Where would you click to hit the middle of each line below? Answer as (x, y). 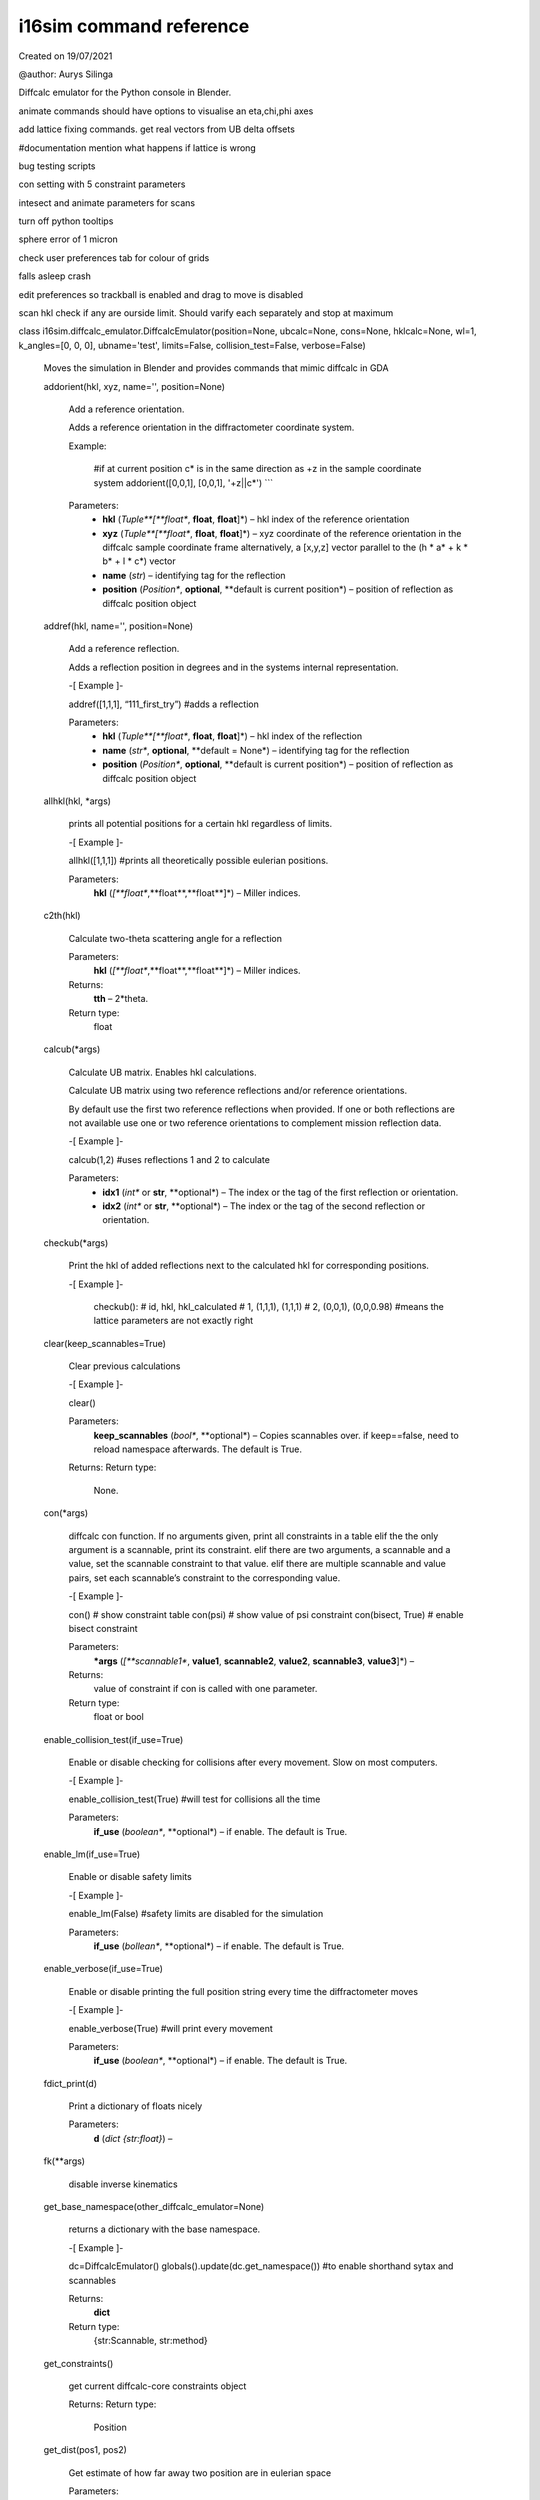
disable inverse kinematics (123, 2184)
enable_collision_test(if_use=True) (113, 1739)
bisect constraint (103, 1628)
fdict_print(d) (70, 2083)
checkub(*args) (76, 1242)
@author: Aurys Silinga (66, 74)
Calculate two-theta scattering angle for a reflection (175, 938)
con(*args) (66, 1513)
